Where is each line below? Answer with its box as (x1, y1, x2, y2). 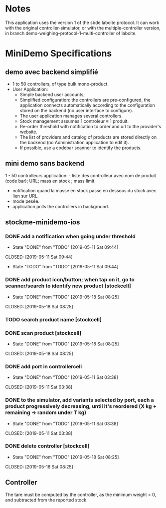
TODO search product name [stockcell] (5, 316, 102, 323)
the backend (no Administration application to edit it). (19, 139, 130, 145)
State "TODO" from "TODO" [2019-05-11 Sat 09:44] (12, 264, 119, 270)
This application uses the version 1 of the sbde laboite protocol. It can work (5, 20, 160, 26)
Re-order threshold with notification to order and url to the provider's (19, 123, 162, 129)
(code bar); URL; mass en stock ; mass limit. (5, 178, 96, 184)
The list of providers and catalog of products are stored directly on (19, 134, 157, 140)
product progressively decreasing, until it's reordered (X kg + (5, 403, 157, 410)
